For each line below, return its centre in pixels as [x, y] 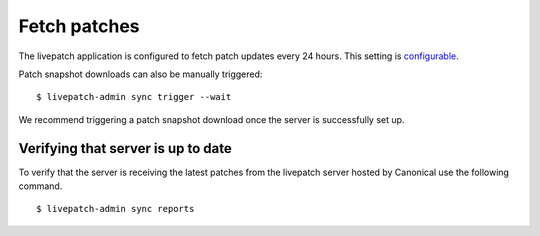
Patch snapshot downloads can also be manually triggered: [140, 74]
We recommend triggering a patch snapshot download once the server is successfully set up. [211, 119]
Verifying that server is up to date [125, 148]
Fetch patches [79, 26]
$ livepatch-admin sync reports [115, 209]
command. [40, 186]
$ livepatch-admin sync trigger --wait [134, 97]
